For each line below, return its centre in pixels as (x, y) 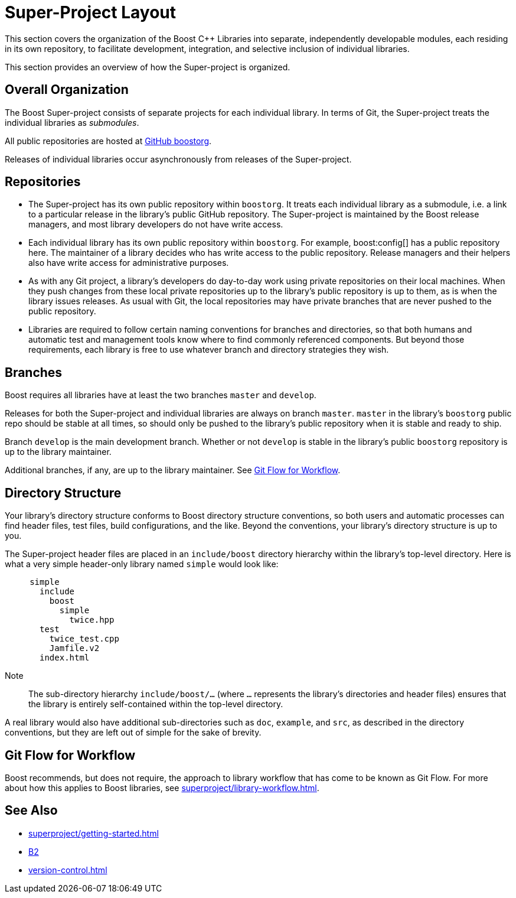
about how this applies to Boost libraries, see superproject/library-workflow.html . (162, 788)
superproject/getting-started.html (94, 833)
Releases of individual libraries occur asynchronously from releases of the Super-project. (178, 159)
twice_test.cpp (84, 639)
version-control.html (68, 870)
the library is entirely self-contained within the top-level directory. (156, 704)
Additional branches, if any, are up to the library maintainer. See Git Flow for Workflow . (173, 470)
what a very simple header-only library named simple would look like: (142, 564)
